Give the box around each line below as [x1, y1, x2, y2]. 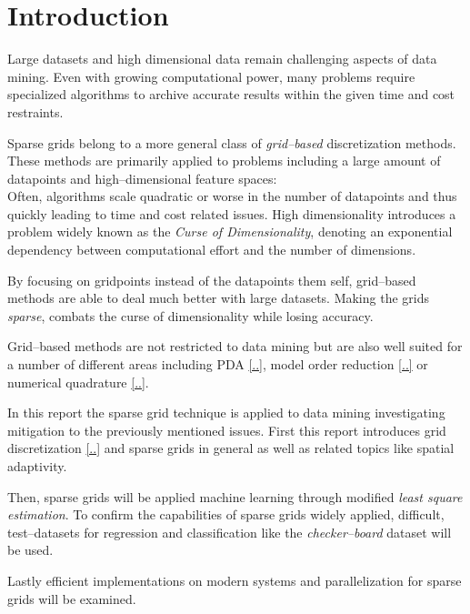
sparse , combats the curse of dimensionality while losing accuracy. [7, 306, 374, 325]
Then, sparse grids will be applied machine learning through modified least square [7, 487, 463, 506]
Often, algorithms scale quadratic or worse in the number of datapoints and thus [7, 186, 457, 206]
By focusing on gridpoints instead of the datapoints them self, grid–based [7, 270, 416, 289]
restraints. [7, 102, 64, 121]
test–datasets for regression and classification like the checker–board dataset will [7, 522, 452, 541]
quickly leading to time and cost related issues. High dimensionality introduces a [7, 204, 456, 223]
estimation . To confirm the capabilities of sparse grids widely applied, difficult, [7, 505, 445, 524]
